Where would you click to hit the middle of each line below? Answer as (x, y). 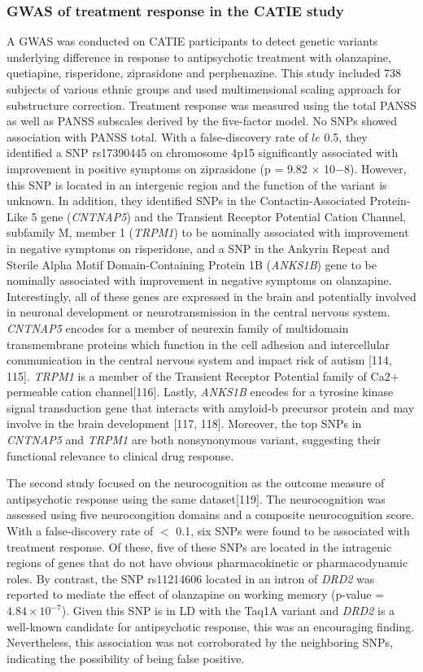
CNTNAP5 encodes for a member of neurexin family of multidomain (178, 327)
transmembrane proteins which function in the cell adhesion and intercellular (198, 344)
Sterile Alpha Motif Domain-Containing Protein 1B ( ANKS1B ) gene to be (192, 264)
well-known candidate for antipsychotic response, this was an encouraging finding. (211, 626)
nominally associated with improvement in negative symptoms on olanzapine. (199, 280)
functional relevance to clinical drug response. (120, 455)
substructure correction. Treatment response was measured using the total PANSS (211, 105)
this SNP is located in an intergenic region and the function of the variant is (197, 184)
